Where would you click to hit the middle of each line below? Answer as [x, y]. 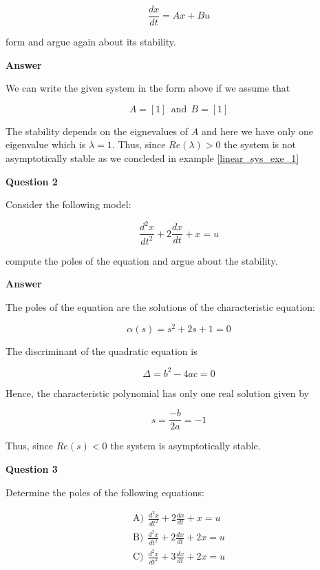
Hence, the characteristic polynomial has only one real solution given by [157, 393]
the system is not [260, 144]
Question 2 [32, 181]
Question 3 [32, 468]
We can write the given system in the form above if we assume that [148, 88]
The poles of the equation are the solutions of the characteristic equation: [160, 306]
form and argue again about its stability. [91, 42]
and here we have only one [257, 131]
